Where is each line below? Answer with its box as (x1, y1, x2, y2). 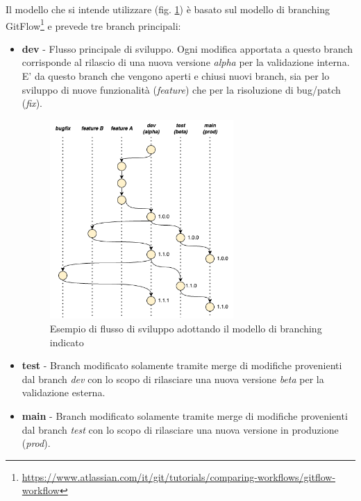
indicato (49, 334, 84, 349)
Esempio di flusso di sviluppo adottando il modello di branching (49, 321, 322, 335)
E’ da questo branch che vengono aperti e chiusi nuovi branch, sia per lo (22, 69, 330, 83)
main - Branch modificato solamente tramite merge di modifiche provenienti (22, 408, 348, 423)
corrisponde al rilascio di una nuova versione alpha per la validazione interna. (22, 55, 350, 69)
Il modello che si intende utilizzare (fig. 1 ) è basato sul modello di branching (6, 2, 330, 16)
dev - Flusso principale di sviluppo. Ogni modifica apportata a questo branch (22, 41, 353, 56)
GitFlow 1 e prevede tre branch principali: (6, 16, 181, 33)
